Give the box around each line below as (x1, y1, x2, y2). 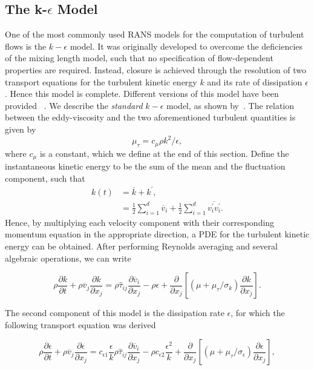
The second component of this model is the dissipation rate (5, 306, 224, 319)
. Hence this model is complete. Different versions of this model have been (5, 87, 279, 100)
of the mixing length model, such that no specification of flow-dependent (5, 51, 273, 64)
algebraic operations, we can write (5, 251, 131, 264)
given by (5, 122, 36, 135)
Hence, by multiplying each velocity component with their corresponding (5, 216, 275, 228)
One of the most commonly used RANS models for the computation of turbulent (5, 28, 304, 41)
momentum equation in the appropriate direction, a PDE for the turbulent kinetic (5, 228, 310, 240)
